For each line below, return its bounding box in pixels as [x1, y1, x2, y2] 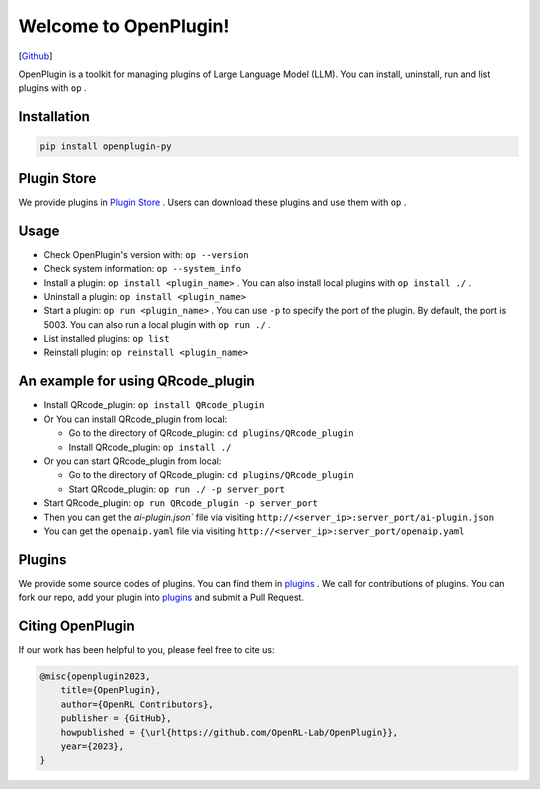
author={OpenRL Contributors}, [60, 698, 214, 710]
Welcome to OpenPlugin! [18, 15, 230, 37]
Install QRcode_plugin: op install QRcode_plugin [43, 399, 265, 411]
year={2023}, [60, 741, 125, 752]
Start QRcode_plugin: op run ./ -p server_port [68, 483, 285, 495]
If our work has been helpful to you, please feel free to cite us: [18, 644, 275, 656]
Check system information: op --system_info [43, 263, 242, 275]
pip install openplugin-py [39, 141, 172, 152]
